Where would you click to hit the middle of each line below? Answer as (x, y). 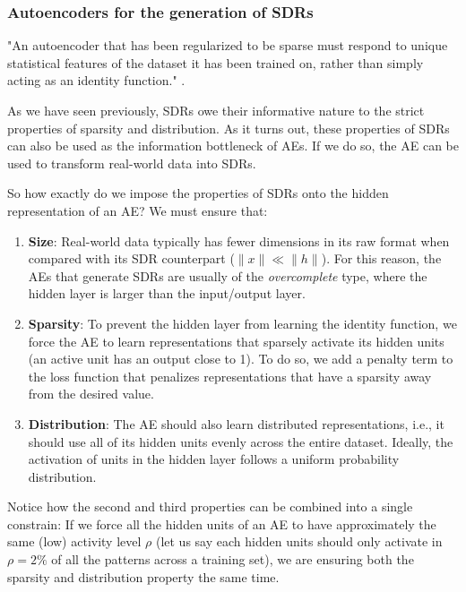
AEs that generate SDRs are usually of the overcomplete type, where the (228, 275)
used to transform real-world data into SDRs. (132, 163)
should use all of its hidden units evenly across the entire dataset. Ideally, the (241, 441)
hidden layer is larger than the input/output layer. (167, 293)
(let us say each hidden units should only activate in (299, 541)
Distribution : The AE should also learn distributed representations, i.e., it (236, 423)
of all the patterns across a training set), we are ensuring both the (233, 559)
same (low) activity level (74, 541)
